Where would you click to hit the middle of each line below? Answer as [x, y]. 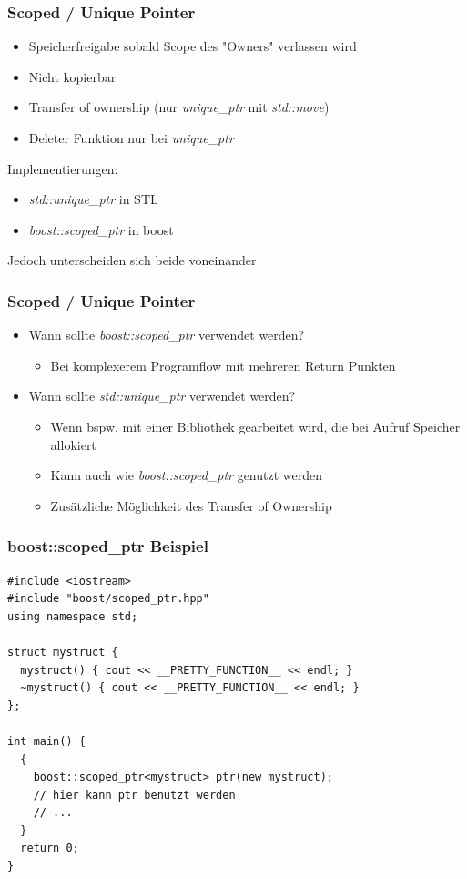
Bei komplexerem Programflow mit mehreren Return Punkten [223, 365]
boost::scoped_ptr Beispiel [108, 546]
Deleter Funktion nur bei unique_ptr [131, 138]
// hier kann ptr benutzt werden [134, 795]
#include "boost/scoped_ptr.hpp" [108, 599]
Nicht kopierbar [72, 76]
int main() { [46, 741]
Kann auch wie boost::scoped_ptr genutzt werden [187, 475]
